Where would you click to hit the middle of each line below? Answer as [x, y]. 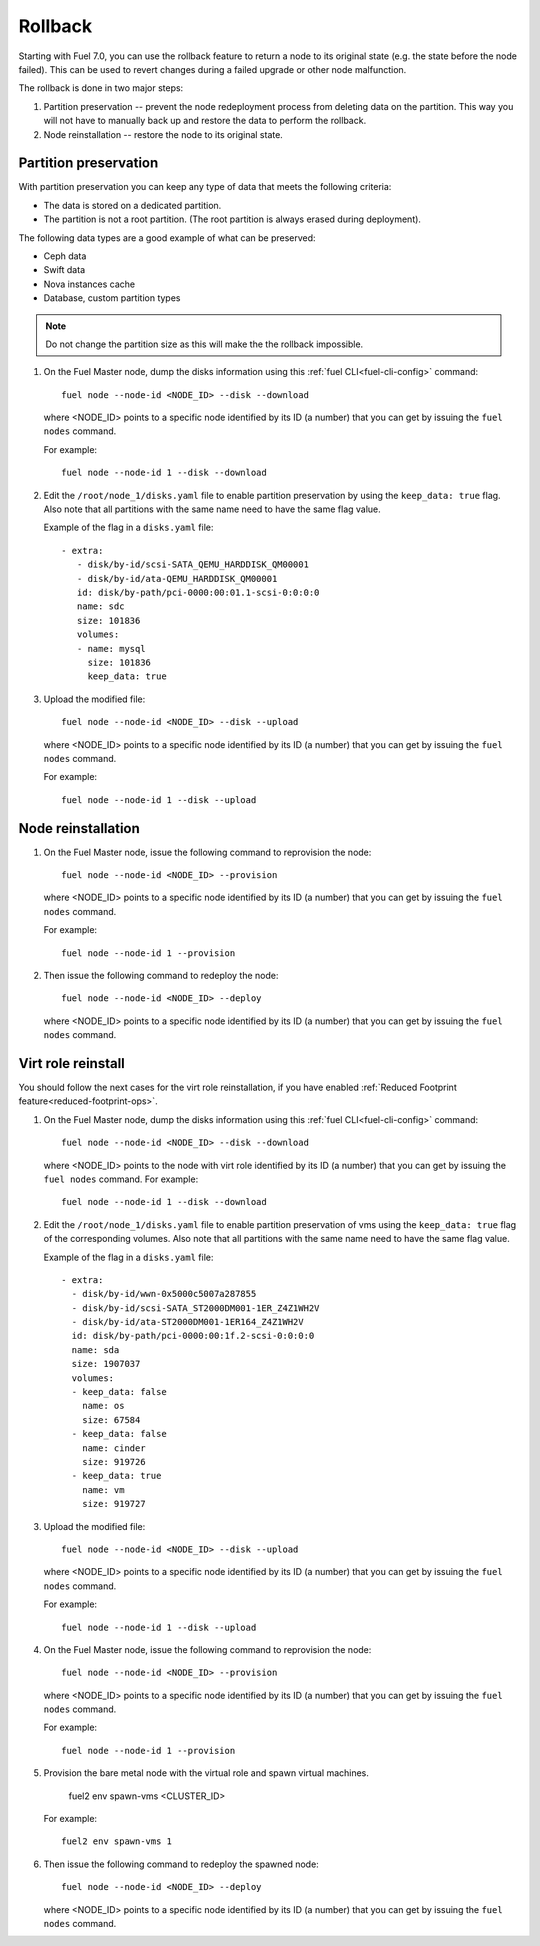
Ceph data [65, 256]
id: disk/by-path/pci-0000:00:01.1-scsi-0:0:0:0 [198, 592]
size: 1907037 [106, 1364]
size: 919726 [113, 1461]
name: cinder [113, 1448]
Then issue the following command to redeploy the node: [161, 975]
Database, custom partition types [112, 298]
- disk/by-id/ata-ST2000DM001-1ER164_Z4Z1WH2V [187, 1322]
